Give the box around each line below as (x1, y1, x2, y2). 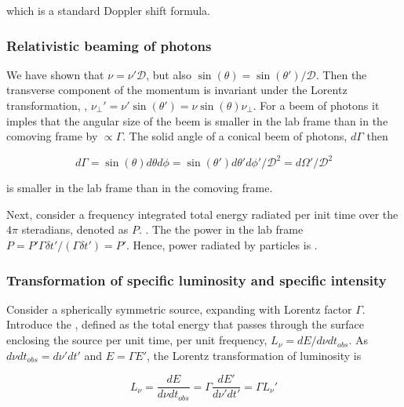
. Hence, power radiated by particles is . (126, 237, 318, 253)
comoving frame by (6, 128, 98, 144)
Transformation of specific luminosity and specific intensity (6, 270, 387, 289)
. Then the (315, 66, 367, 82)
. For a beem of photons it (253, 97, 380, 113)
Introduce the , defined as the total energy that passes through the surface (6, 316, 364, 333)
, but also (146, 66, 191, 82)
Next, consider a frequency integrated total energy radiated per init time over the (6, 205, 399, 222)
